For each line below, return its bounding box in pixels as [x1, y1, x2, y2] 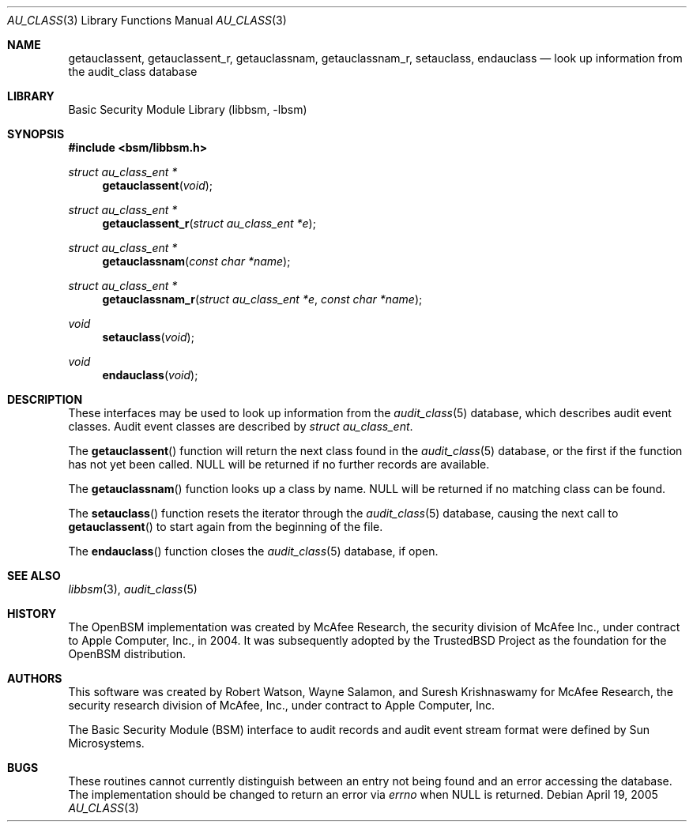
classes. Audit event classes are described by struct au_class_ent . [68, 420, 413, 433]
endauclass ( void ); [102, 368, 198, 382]
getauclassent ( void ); [102, 179, 213, 192]
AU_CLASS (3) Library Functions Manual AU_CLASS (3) [7, 13, 287, 27]
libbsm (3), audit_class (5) [68, 582, 198, 596]
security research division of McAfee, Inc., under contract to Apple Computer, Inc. [68, 698, 495, 712]
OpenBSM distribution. [68, 647, 186, 661]
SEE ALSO [7, 569, 61, 582]
